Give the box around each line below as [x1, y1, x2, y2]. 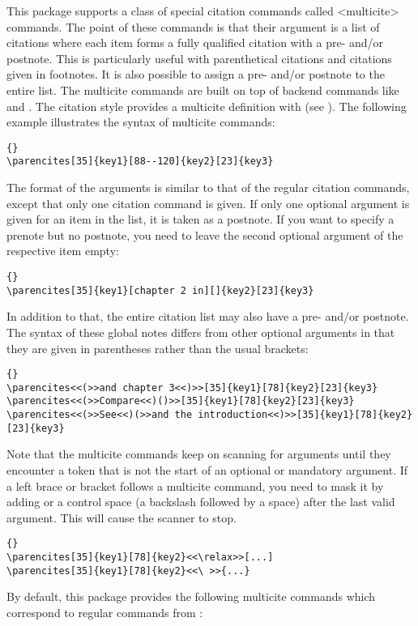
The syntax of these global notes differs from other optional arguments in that [6, 323, 395, 340]
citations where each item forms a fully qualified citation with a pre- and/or [6, 34, 384, 51]
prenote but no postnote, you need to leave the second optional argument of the [6, 226, 403, 243]
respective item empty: [6, 242, 119, 259]
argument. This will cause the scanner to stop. [6, 509, 237, 526]
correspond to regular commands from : [6, 603, 203, 620]
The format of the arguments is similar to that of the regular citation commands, [6, 179, 410, 196]
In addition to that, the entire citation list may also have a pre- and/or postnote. [6, 308, 409, 325]
